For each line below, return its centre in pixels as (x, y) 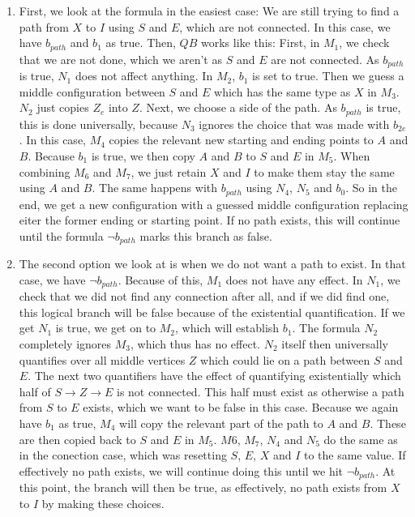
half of (35, 391)
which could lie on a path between (285, 359)
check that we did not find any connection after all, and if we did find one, (204, 296)
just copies (63, 107)
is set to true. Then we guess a (328, 76)
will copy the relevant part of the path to (221, 423)
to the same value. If (355, 455)
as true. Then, (141, 43)
